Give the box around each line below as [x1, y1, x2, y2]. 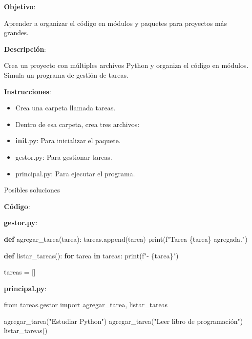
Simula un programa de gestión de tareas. [4, 69, 128, 80]
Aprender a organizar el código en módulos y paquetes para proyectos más [4, 18, 227, 28]
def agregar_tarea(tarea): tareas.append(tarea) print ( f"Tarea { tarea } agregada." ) [4, 233, 248, 244]
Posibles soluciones [4, 185, 60, 195]
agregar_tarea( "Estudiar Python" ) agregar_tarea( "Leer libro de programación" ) [4, 316, 243, 326]
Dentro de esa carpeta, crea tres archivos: [15, 119, 140, 129]
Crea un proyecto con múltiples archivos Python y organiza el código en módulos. [4, 60, 249, 70]
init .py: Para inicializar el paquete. [15, 135, 121, 146]
